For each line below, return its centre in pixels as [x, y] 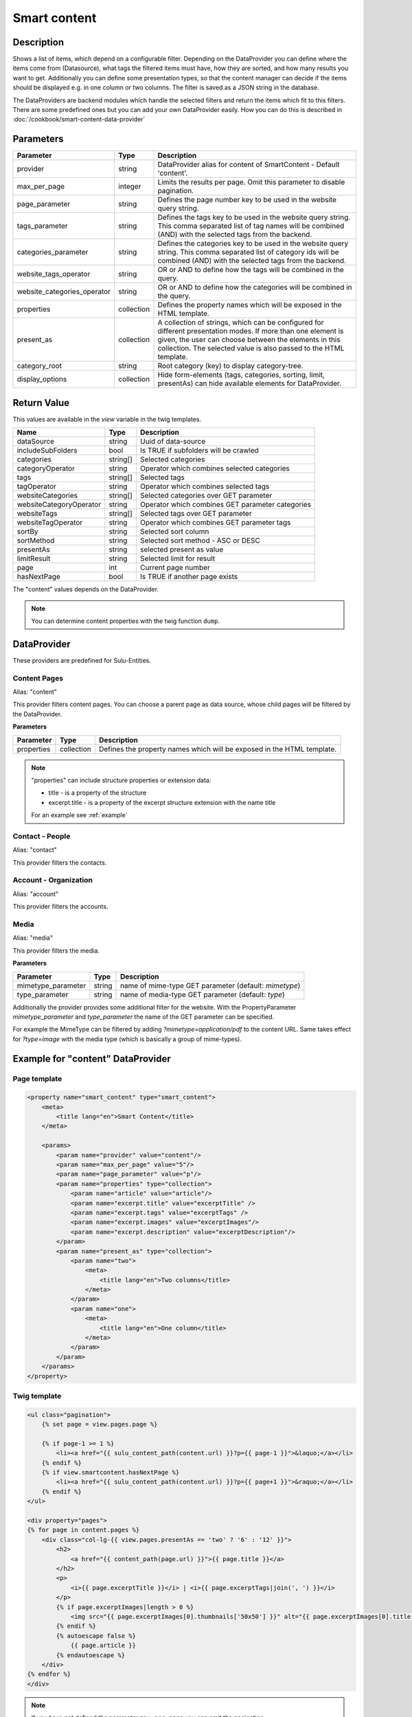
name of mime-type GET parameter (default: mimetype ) [210, 986]
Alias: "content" [35, 692]
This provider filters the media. [56, 951]
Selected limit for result [178, 558]
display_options [42, 379]
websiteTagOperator [50, 523]
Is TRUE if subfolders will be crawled [199, 451]
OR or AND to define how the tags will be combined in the [251, 270]
